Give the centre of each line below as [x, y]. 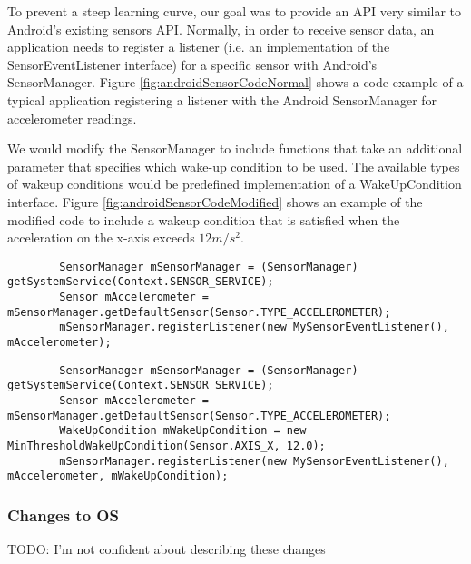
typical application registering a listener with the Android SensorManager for [222, 99]
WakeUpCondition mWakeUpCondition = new [183, 431]
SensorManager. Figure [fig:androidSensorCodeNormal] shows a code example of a [235, 82]
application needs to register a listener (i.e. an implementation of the [199, 47]
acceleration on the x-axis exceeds [101, 237]
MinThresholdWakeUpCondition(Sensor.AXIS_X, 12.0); [167, 445]
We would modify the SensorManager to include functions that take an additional [235, 148]
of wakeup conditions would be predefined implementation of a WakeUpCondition [235, 184]
